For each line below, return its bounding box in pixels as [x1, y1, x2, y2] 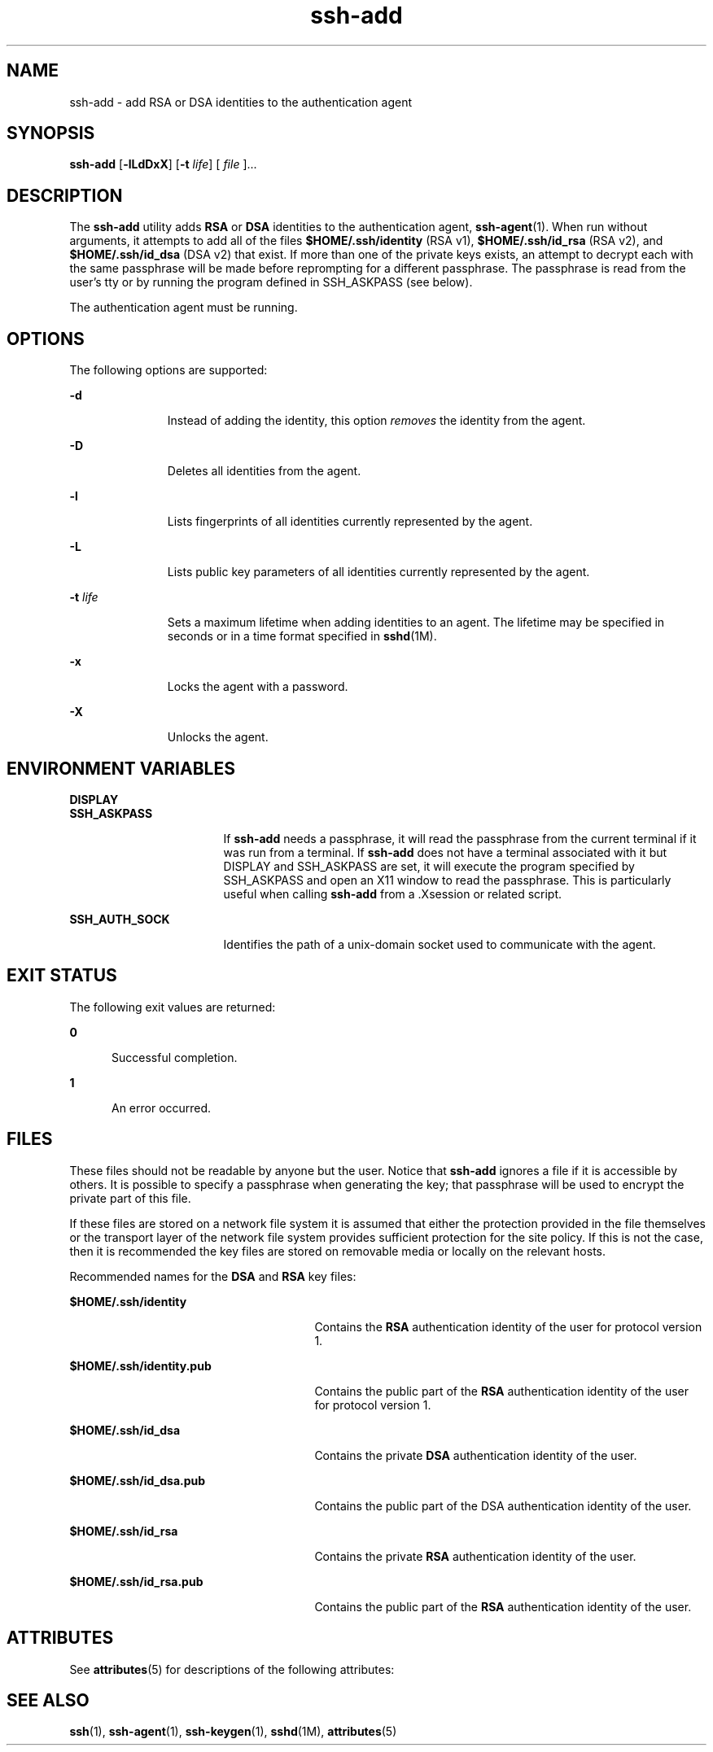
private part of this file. [69, 1191, 191, 1205]
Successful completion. [112, 1050, 238, 1064]
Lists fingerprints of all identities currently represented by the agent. [167, 514, 533, 529]
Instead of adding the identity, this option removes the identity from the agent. [167, 413, 586, 428]
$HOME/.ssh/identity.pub [69, 1358, 212, 1373]
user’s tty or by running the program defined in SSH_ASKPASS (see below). [69, 275, 473, 290]
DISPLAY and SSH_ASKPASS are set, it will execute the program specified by [223, 859, 635, 873]
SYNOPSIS [7, 123, 95, 144]
